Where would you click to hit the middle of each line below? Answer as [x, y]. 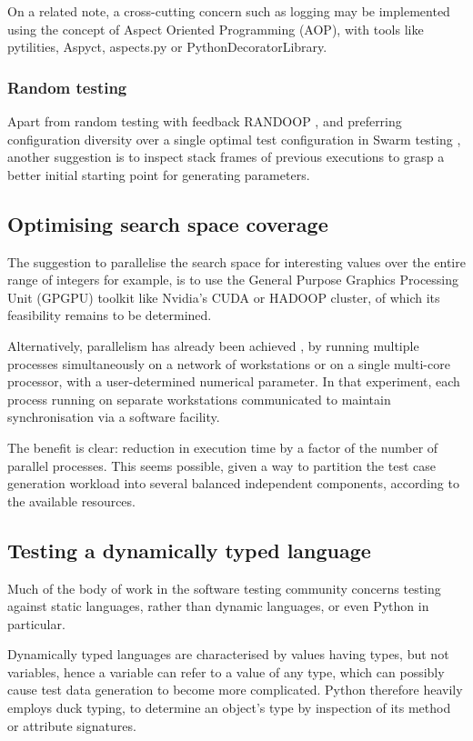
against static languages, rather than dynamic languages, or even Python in [218, 606]
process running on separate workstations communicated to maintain [199, 399]
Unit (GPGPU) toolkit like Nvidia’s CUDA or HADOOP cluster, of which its [224, 297]
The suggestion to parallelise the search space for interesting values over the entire [236, 261]
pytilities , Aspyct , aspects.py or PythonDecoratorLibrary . [167, 47]
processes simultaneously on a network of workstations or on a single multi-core [229, 363]
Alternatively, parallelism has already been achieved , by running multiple [213, 345]
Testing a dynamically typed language [189, 550]
